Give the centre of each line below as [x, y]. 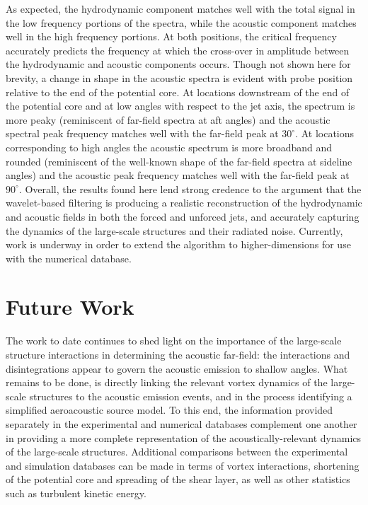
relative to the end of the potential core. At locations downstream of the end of [178, 92]
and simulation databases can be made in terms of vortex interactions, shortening [183, 465]
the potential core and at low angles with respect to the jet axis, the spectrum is [180, 106]
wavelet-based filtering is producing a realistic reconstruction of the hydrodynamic [184, 203]
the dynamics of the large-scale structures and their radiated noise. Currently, [174, 230]
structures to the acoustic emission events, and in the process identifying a [191, 396]
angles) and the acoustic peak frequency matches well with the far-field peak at [178, 175]
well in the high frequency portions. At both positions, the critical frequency [171, 36]
